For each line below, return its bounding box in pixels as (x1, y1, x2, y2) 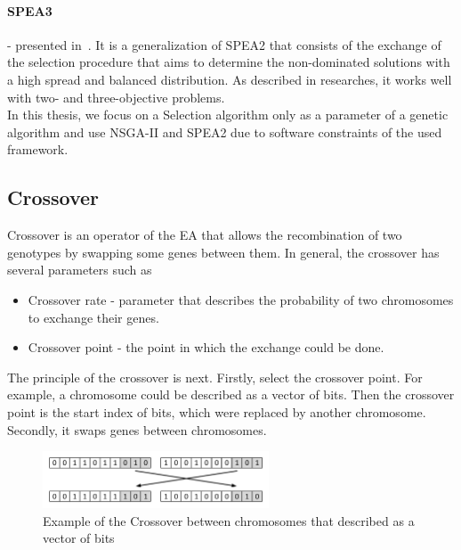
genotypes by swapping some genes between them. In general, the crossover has (7, 242, 440, 261)
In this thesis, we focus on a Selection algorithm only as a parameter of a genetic (7, 105, 449, 124)
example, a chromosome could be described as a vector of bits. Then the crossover (7, 385, 455, 404)
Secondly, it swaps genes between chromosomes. (7, 420, 267, 439)
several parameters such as (7, 260, 152, 279)
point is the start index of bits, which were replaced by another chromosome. (7, 402, 426, 421)
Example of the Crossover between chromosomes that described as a (43, 511, 415, 529)
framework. (7, 140, 69, 159)
